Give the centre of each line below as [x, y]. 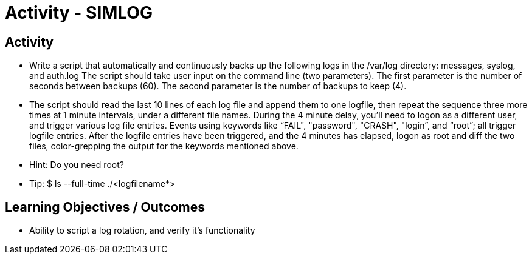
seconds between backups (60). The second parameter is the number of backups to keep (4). [218, 86]
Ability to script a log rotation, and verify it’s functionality [142, 230]
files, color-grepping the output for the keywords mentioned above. [164, 146]
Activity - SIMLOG [79, 13]
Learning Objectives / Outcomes [105, 207]
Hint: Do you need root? [77, 165]
